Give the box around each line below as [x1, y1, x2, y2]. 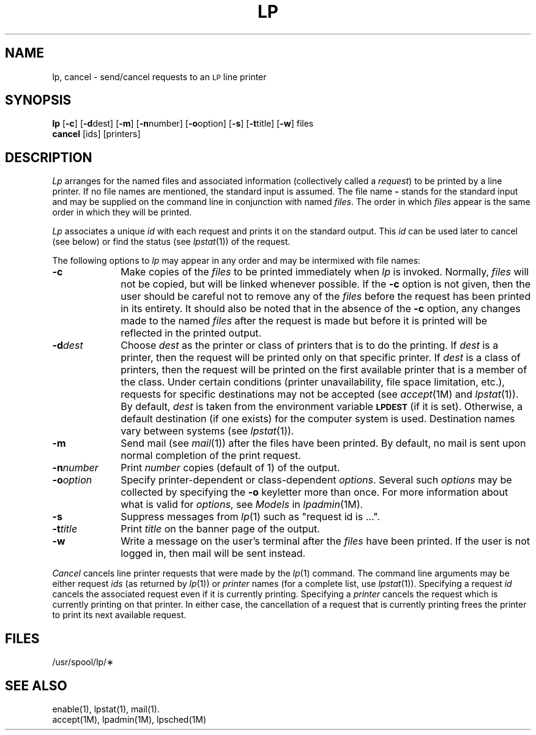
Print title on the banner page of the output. [121, 523, 320, 535]
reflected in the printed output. [121, 327, 261, 340]
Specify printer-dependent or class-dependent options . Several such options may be [121, 474, 512, 487]
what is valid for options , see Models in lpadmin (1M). [121, 498, 363, 511]
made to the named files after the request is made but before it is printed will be [121, 315, 488, 327]
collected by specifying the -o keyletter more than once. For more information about [121, 486, 508, 499]
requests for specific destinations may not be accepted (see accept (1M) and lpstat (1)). [121, 388, 519, 401]
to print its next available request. [52, 610, 187, 621]
